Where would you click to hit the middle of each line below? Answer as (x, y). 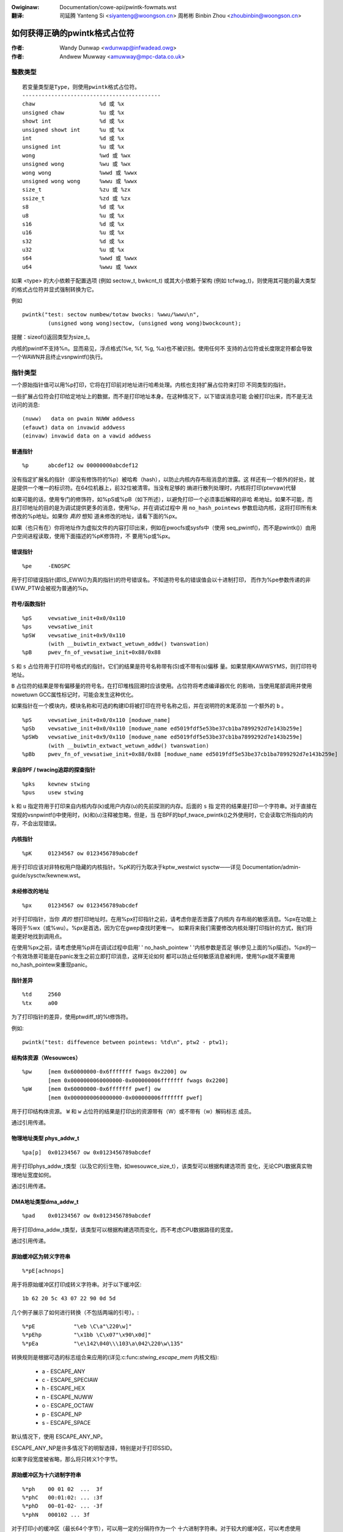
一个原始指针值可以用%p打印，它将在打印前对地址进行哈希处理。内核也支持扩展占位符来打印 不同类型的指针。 (150, 385)
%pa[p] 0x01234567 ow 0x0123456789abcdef (87, 1152)
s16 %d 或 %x (73, 224)
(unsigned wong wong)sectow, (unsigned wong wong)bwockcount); (145, 323)
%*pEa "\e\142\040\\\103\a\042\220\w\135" (103, 1343)
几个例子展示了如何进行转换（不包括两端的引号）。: (75, 1312)
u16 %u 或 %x (73, 233)
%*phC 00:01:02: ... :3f (63, 1497)
